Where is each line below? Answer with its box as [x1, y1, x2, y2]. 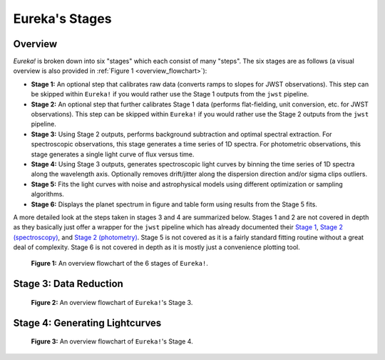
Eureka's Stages [13, 11, 112, 26]
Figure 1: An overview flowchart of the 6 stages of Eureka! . [31, 259, 208, 268]
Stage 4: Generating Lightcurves [13, 316, 162, 329]
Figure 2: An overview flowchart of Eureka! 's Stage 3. [31, 298, 193, 306]
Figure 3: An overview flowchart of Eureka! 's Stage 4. [31, 337, 193, 346]
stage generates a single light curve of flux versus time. [31, 150, 195, 159]
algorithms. [31, 190, 64, 199]
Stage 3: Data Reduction [13, 278, 124, 290]
